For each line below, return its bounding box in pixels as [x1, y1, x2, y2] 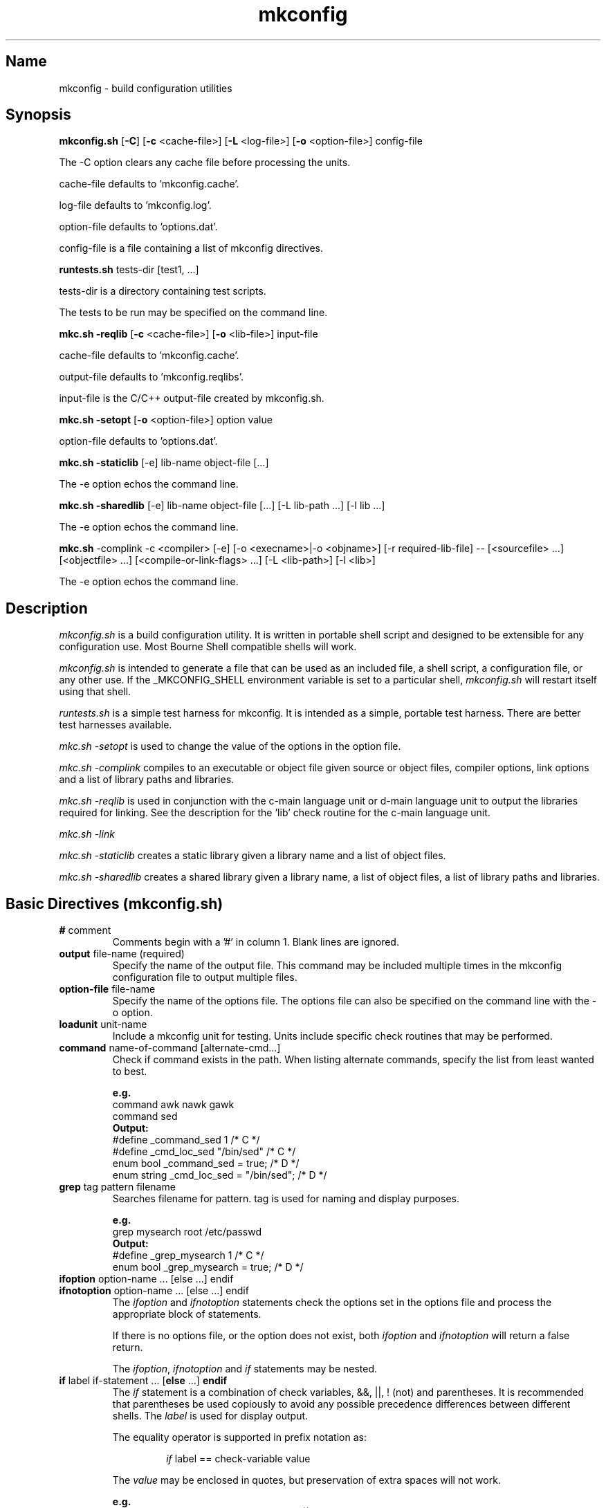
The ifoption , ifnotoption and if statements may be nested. [112, 1363, 378, 1375]
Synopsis [6, 106, 71, 124]
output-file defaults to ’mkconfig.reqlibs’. [59, 371, 244, 383]
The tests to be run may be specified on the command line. [59, 306, 328, 319]
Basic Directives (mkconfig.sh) [6, 894, 223, 912]
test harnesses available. [59, 719, 172, 731]
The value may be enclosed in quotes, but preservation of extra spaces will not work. [112, 1474, 501, 1487]
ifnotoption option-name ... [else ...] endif [59, 1285, 249, 1297]
